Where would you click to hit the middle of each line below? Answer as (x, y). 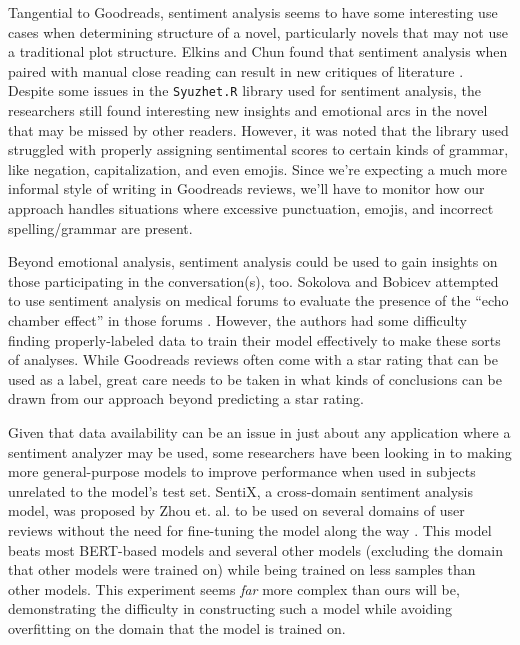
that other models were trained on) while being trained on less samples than (242, 569)
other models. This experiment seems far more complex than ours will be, (234, 588)
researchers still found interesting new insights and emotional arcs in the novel (248, 110)
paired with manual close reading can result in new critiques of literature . (236, 70)
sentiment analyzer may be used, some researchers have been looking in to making (260, 451)
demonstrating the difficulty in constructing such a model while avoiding (230, 608)
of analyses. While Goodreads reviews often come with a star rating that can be (253, 359)
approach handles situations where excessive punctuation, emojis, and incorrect (251, 208)
